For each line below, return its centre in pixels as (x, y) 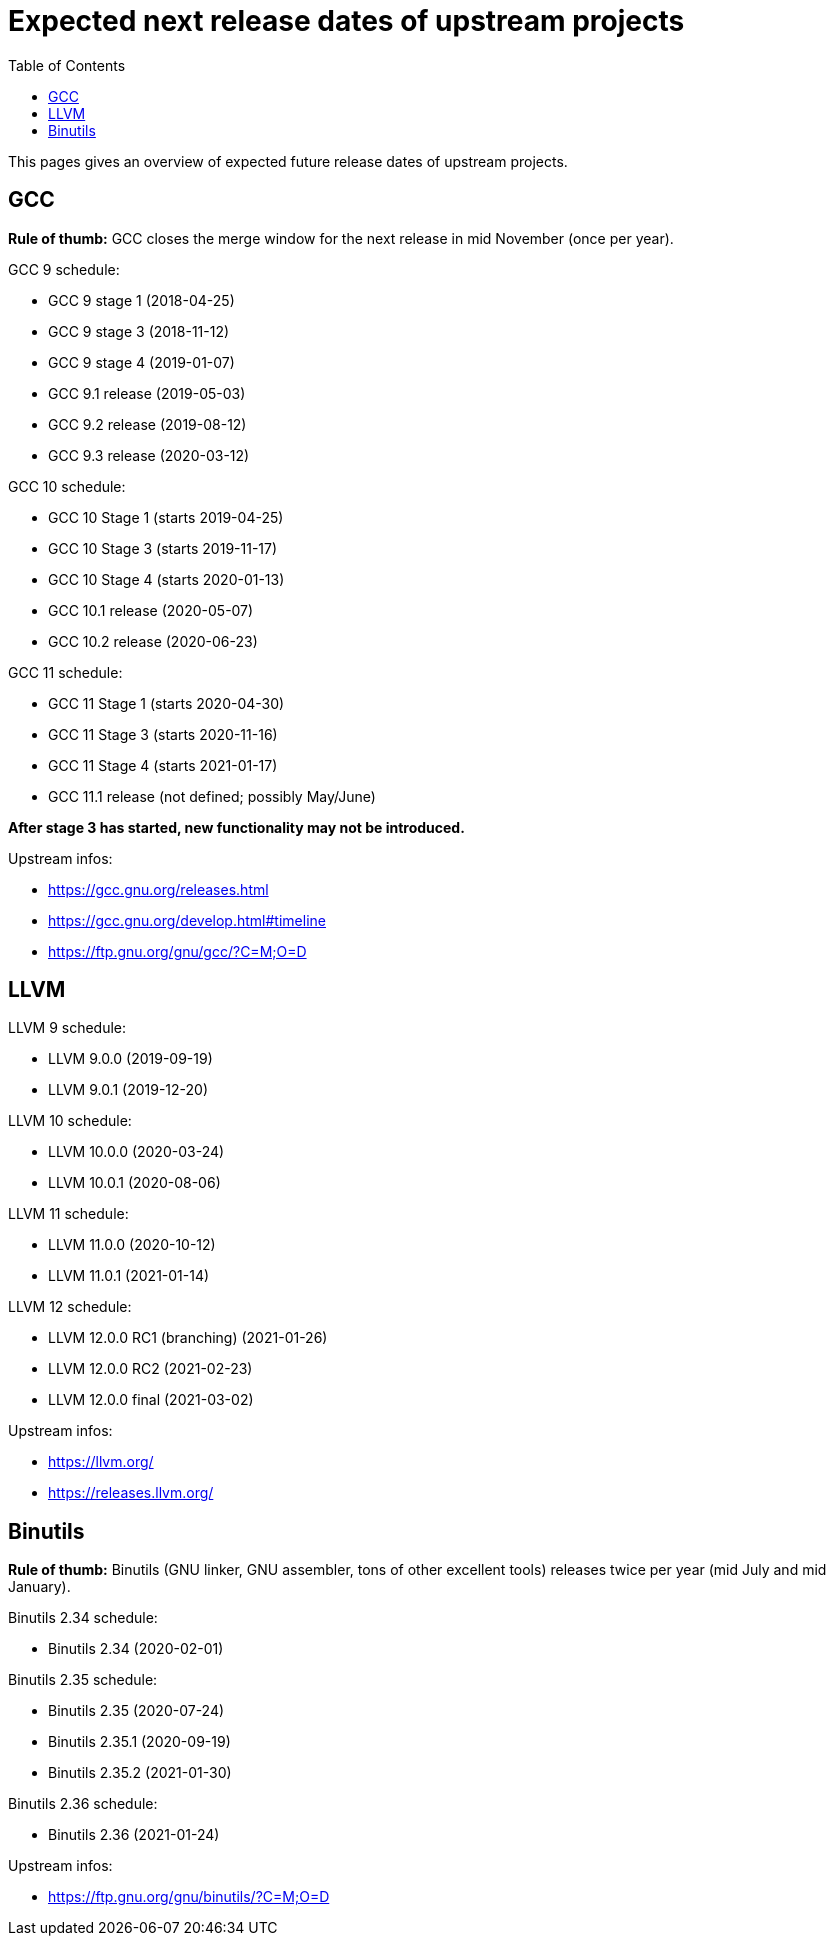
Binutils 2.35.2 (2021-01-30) (140, 1773)
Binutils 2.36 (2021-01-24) (134, 1835)
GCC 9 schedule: (64, 269)
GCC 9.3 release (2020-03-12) (149, 455)
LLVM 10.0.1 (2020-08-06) (134, 1183)
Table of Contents (67, 65)
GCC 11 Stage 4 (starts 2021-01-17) (163, 765)
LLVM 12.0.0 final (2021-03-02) (151, 1400)
